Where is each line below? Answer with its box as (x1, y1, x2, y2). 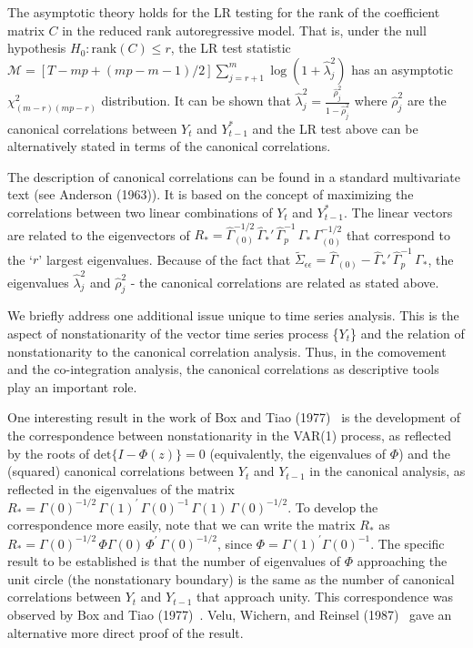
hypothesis (7, 38, 66, 57)
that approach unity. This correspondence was (196, 587, 454, 606)
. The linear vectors (344, 202, 453, 221)
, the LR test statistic (170, 38, 291, 57)
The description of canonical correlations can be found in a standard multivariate (7, 167, 460, 186)
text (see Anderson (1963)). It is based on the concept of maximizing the (7, 185, 414, 204)
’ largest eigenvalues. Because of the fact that (38, 249, 291, 268)
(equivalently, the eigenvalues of (209, 443, 387, 462)
